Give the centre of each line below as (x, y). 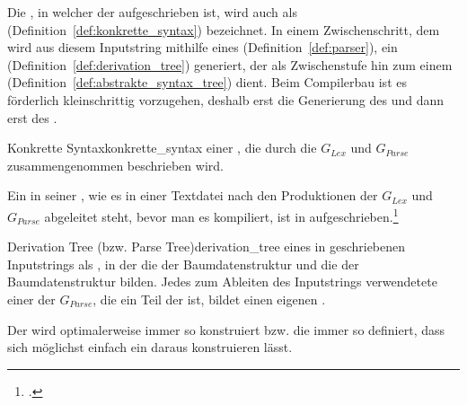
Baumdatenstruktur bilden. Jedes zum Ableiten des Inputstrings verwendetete (222, 282)
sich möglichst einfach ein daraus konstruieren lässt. (150, 347)
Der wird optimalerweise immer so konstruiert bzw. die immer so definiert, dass (226, 329)
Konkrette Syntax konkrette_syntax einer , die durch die (162, 148)
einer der (31, 299)
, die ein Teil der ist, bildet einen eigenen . (209, 299)
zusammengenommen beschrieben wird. (115, 165)
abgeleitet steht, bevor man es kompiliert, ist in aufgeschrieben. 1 (221, 215)
